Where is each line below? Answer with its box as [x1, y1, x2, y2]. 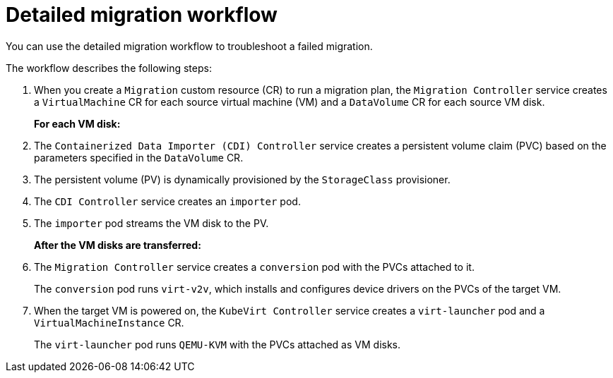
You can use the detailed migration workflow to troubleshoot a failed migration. [6, 39, 373, 52]
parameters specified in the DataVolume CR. [34, 151, 244, 164]
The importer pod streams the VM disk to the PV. [34, 217, 269, 229]
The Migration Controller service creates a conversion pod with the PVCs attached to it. [34, 260, 475, 273]
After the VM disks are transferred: [34, 238, 201, 251]
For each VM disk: [34, 117, 121, 130]
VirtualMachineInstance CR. [34, 316, 184, 329]
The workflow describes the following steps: [6, 61, 212, 74]
